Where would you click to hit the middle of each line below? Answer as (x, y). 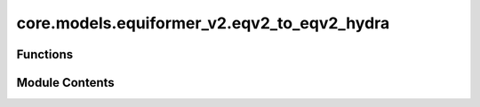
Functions (45, 54)
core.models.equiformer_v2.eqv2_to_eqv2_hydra (203, 23)
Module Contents (65, 83)
